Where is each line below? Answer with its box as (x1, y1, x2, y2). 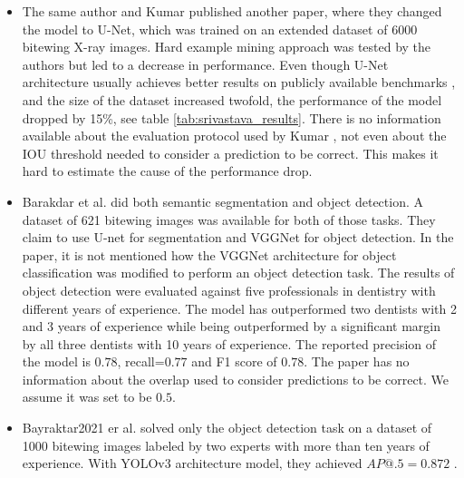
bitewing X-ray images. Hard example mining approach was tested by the (22, 37, 431, 56)
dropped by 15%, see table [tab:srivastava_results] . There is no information (22, 108, 441, 127)
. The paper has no (304, 352, 410, 371)
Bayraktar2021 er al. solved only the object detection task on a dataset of (22, 418, 432, 437)
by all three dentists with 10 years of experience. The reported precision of (22, 334, 437, 353)
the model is (22, 352, 91, 371)
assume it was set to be (22, 387, 152, 406)
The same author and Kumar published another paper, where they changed (22, 2, 442, 20)
